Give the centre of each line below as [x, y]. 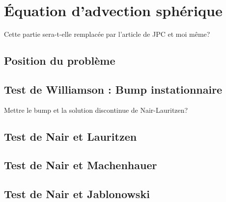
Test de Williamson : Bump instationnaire [113, 89]
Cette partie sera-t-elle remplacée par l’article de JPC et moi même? [107, 34]
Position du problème [60, 61]
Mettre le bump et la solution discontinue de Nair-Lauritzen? [96, 110]
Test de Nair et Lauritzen [71, 136]
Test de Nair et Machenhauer [81, 165]
